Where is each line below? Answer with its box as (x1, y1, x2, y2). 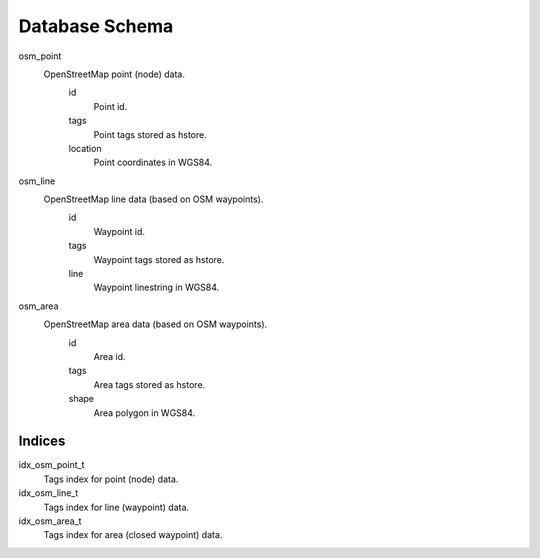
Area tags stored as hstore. (93, 378, 206, 390)
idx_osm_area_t (18, 515, 82, 527)
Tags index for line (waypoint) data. (43, 501, 190, 513)
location (68, 142, 102, 154)
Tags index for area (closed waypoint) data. (43, 529, 223, 541)
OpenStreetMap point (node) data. (43, 68, 185, 80)
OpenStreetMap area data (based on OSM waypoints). (43, 318, 268, 330)
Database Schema (18, 15, 174, 37)
